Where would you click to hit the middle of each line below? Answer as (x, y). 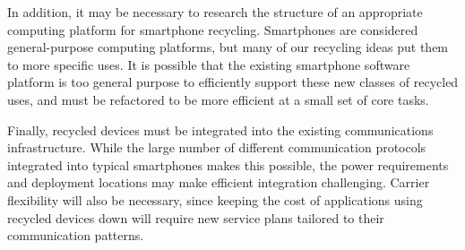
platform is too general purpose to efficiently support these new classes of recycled (233, 82)
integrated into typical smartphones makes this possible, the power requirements (228, 164)
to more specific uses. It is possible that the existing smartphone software (209, 64)
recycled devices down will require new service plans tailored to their (196, 217)
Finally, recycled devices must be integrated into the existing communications (220, 129)
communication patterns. (76, 235)
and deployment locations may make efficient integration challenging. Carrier (219, 182)
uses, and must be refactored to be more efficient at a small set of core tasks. (218, 99)
